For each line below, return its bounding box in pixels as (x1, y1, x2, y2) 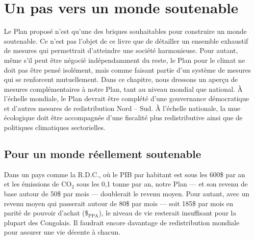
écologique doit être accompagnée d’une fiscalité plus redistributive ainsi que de (4, 112, 243, 123)
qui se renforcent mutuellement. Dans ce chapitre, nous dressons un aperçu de (4, 74, 238, 84)
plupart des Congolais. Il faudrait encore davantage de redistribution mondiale (4, 217, 239, 227)
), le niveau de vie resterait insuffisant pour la (99, 208, 236, 218)
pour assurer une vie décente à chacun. (4, 227, 121, 237)
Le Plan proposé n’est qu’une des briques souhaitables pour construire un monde (4, 26, 247, 36)
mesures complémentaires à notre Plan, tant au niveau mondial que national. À (4, 83, 243, 94)
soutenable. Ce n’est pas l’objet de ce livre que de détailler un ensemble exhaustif (4, 35, 248, 46)
